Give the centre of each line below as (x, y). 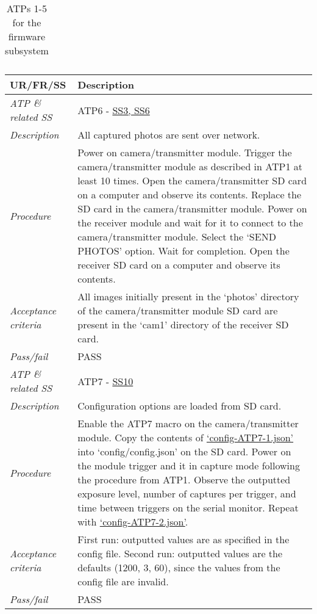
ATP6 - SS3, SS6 (114, 110)
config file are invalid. (123, 581)
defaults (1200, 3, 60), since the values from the (179, 567)
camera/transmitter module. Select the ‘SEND (177, 237)
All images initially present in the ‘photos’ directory (188, 296)
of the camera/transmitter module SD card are (178, 310)
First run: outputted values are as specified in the (183, 539)
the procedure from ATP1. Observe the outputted (184, 479)
